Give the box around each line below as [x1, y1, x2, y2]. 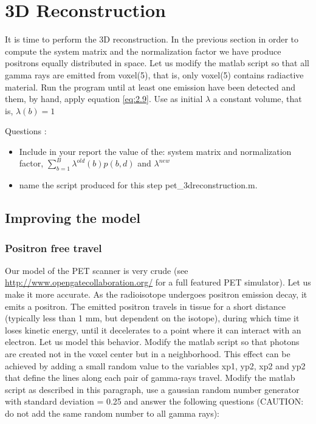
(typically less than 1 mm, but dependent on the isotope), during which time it [5, 312, 300, 324]
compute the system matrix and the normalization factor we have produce [5, 44, 281, 57]
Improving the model [5, 208, 140, 227]
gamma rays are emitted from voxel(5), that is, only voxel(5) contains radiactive [5, 68, 304, 81]
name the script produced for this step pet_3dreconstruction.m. [19, 179, 258, 191]
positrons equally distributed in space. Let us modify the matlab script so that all [5, 56, 309, 69]
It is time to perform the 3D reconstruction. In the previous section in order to [5, 33, 298, 46]
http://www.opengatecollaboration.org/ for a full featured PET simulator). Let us [5, 276, 311, 289]
